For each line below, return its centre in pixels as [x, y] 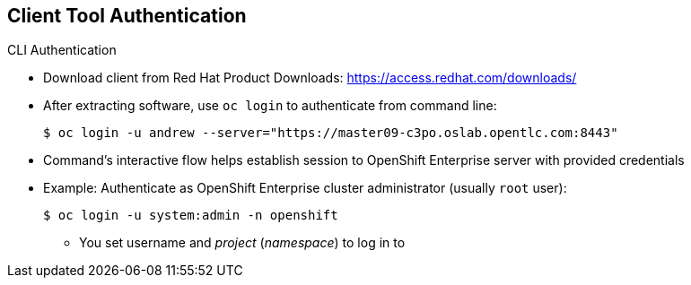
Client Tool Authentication [127, 16]
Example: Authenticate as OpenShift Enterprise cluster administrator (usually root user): [305, 188]
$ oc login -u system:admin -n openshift [191, 216]
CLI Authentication [62, 50]
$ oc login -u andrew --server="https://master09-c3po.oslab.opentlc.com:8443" [331, 133]
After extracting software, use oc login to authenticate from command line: [270, 106]
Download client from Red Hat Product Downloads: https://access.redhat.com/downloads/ [310, 78]
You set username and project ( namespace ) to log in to [242, 243]
